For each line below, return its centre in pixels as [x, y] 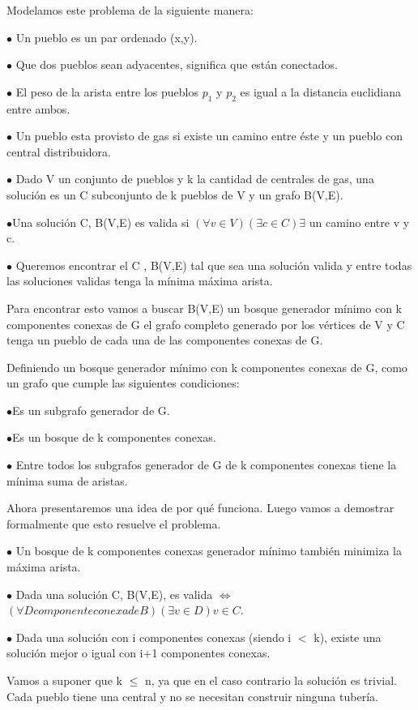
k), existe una [348, 637]
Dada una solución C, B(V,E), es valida [114, 594]
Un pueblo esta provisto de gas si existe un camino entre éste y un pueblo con [209, 136]
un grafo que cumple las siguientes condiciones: [123, 383]
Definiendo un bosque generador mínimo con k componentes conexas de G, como [207, 367]
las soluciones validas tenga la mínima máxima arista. [140, 281]
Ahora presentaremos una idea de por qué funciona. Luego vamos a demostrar [200, 508]
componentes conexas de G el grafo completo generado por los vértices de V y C [206, 324]
